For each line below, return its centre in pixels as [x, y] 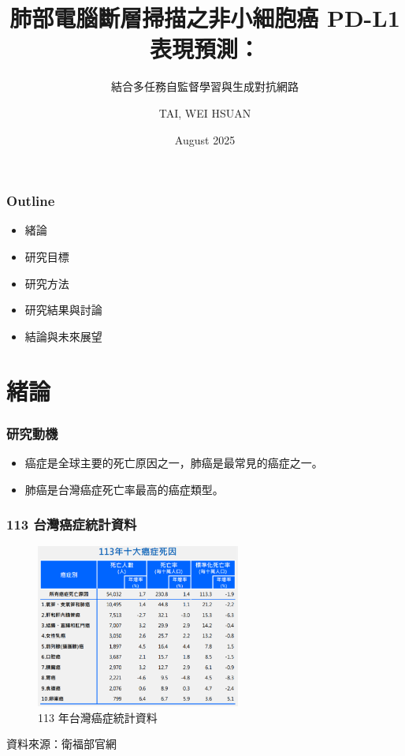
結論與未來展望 [63, 336]
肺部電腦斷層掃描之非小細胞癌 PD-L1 [205, 18]
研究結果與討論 [63, 310]
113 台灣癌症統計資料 [72, 524]
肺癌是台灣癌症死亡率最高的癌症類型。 [124, 489]
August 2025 [205, 139]
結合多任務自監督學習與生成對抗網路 [205, 86]
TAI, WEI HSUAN [205, 112]
